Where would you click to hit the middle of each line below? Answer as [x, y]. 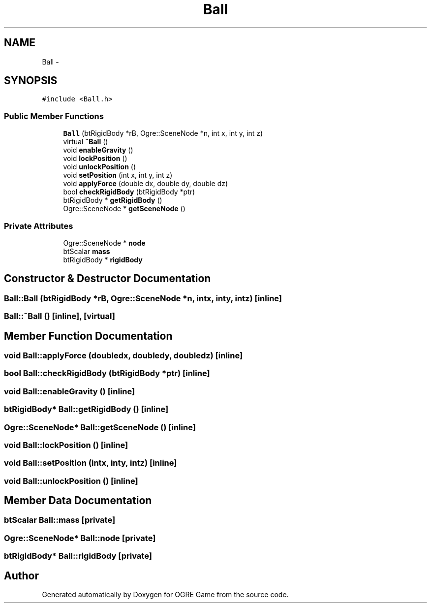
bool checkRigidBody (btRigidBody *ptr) [129, 192]
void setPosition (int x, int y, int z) [118, 175]
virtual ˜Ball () [86, 142]
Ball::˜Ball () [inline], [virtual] [60, 316]
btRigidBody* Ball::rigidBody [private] [78, 556]
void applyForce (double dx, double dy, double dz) [146, 184]
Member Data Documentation [78, 501]
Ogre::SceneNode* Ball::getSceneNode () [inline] [100, 427]
